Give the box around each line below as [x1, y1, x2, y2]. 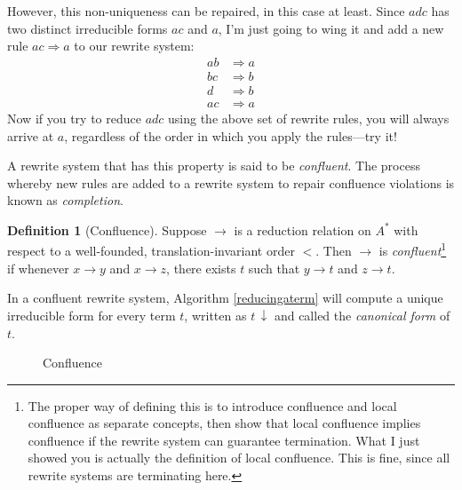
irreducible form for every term [7, 305, 176, 324]
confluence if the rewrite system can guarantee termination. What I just [28, 431, 420, 449]
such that [248, 258, 300, 277]
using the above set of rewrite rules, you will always [168, 108, 450, 127]
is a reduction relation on [234, 220, 371, 239]
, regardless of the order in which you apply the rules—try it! [64, 126, 397, 145]
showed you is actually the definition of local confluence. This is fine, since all [28, 448, 450, 467]
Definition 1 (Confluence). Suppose [7, 220, 207, 239]
